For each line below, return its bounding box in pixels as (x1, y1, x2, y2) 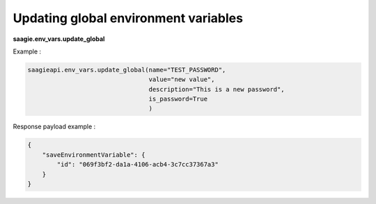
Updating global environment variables (13, 10, 244, 26)
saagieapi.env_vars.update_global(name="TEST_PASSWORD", (27, 66, 226, 74)
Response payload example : (13, 122, 96, 131)
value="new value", (148, 76, 215, 83)
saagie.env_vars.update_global (13, 35, 105, 43)
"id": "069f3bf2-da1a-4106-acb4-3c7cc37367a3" (56, 160, 219, 169)
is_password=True (148, 95, 208, 103)
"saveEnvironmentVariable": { (42, 151, 146, 159)
